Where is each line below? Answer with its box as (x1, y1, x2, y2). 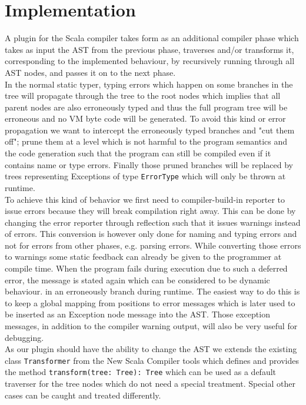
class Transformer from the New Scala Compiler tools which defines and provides (5, 354, 300, 366)
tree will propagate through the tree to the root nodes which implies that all (5, 89, 281, 102)
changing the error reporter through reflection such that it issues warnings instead (5, 216, 301, 228)
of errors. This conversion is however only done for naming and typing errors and (5, 227, 297, 240)
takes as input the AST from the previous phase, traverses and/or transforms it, (5, 43, 294, 55)
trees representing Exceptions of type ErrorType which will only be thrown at (5, 170, 286, 182)
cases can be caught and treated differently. (5, 389, 161, 401)
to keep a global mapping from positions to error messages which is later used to (5, 296, 295, 309)
